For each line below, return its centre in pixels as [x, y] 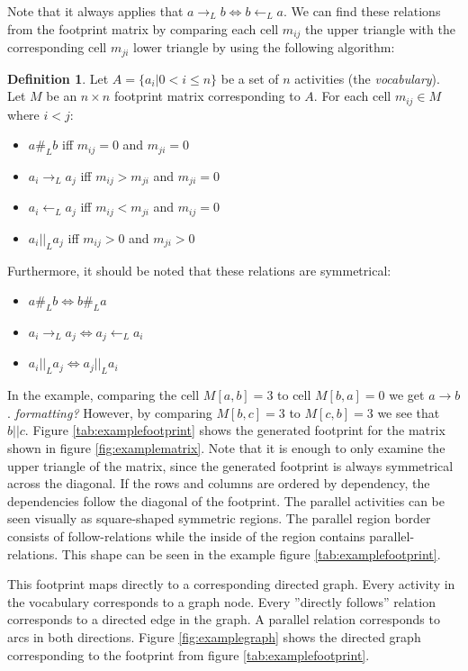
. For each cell [352, 96]
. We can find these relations [362, 11]
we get [407, 395]
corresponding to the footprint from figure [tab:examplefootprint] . [189, 654]
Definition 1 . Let [58, 78]
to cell [294, 395]
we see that [409, 412]
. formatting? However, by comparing [110, 412]
